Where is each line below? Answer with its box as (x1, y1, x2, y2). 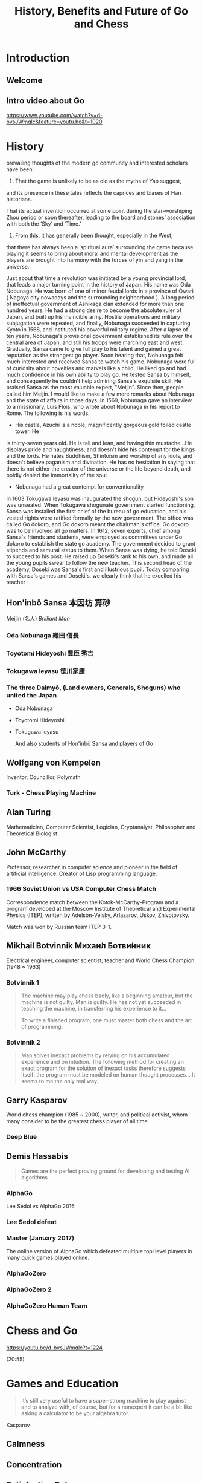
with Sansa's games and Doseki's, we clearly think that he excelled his (6, 572, 182, 579)
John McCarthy (6, 847, 66, 858)
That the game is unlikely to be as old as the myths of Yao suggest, (14, 177, 182, 185)
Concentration (6, 1459, 62, 1470)
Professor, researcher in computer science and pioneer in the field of (6, 863, 178, 870)
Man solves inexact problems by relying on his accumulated (21, 1052, 170, 1059)
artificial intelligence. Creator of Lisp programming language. (6, 870, 157, 877)
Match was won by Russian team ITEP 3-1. (6, 923, 112, 930)
